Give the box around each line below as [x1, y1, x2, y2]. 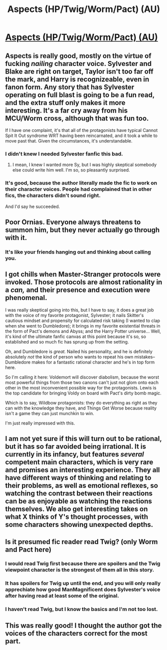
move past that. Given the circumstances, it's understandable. [5, 138, 133, 143]
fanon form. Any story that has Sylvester [5, 82, 135, 91]
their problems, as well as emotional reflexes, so [5, 481, 159, 490]
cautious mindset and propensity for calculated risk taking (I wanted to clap [5, 317, 161, 323]
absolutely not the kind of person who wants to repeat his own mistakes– [5, 353, 156, 359]
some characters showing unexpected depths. [5, 520, 154, 529]
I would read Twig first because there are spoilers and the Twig [5, 560, 161, 567]
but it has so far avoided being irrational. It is [5, 442, 146, 451]
